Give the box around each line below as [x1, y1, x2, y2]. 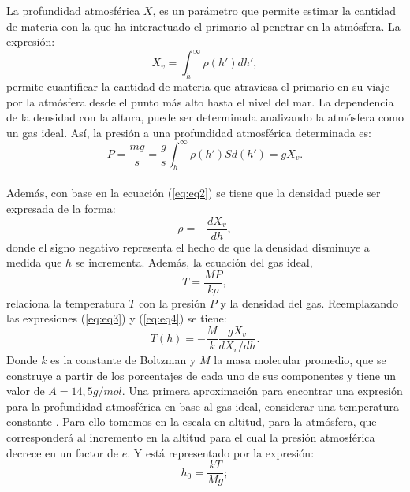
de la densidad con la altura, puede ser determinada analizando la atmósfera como [6, 109, 404, 125]
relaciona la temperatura [6, 294, 125, 311]
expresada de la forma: [6, 199, 116, 216]
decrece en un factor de [6, 444, 119, 460]
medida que [6, 254, 62, 270]
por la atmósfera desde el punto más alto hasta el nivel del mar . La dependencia [6, 93, 394, 110]
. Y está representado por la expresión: [127, 444, 315, 460]
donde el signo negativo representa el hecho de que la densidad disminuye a [6, 238, 370, 255]
